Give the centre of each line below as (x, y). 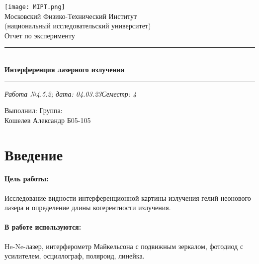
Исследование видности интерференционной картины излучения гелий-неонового (128, 198)
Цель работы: (27, 179)
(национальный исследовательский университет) (78, 26)
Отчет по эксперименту (40, 35)
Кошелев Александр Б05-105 (48, 120)
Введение (34, 154)
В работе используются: (43, 227)
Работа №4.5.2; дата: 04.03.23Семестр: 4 (71, 93)
